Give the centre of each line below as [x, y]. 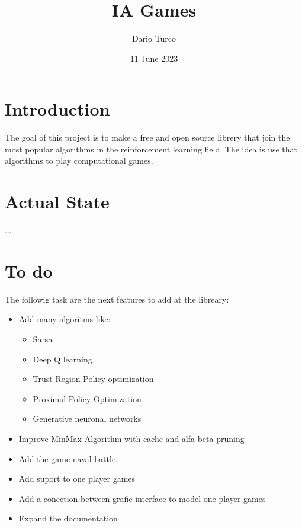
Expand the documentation [68, 518]
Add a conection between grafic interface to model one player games [142, 498]
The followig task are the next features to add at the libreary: [117, 299]
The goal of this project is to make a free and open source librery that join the [147, 137]
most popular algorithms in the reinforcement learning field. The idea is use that [151, 149]
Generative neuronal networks [87, 419]
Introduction [57, 109]
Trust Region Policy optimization [93, 379]
